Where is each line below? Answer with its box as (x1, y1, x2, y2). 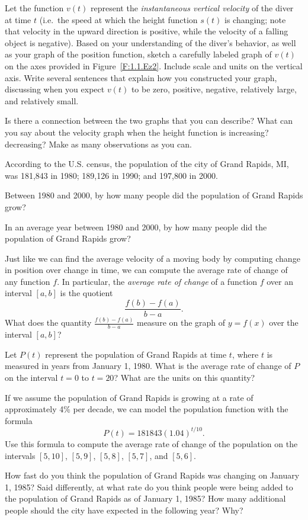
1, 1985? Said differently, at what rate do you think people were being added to (5, 480, 293, 493)
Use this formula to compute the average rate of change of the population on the (5, 437, 298, 450)
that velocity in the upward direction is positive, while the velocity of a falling (5, 25, 288, 37)
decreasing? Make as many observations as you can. (5, 137, 192, 150)
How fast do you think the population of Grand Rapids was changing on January (5, 469, 300, 482)
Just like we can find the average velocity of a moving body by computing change (5, 252, 300, 264)
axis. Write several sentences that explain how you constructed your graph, (5, 71, 277, 84)
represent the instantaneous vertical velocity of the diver (91, 2, 294, 14)
